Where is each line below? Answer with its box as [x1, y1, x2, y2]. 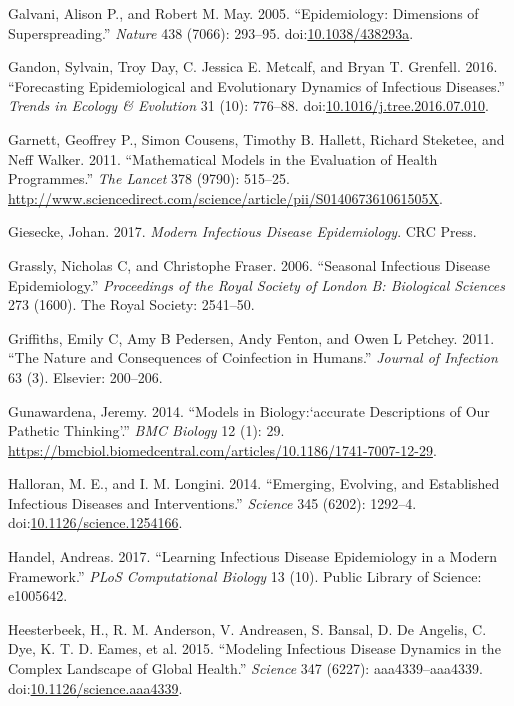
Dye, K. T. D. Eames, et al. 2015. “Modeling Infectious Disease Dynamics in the [8, 638, 501, 659]
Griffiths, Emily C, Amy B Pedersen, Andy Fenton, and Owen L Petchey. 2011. [8, 327, 495, 348]
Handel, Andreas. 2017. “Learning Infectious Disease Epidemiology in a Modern [8, 546, 498, 567]
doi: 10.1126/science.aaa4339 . [8, 677, 183, 698]
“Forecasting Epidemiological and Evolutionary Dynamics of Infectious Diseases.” [8, 75, 505, 96]
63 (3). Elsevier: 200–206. [8, 366, 163, 387]
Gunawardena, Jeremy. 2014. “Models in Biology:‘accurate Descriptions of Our [8, 400, 490, 421]
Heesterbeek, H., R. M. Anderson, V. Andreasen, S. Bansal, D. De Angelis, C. [8, 618, 487, 639]
